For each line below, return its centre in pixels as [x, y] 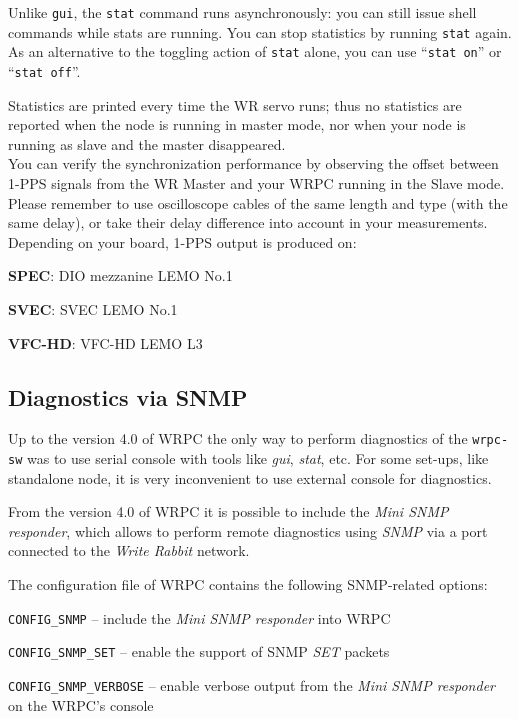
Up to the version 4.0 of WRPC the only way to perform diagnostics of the [238, 438]
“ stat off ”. [44, 70]
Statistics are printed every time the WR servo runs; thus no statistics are [235, 104]
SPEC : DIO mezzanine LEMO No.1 [120, 275]
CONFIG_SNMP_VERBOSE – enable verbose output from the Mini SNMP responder [251, 684]
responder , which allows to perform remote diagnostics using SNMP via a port [248, 530]
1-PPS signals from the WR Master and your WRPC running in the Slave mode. [256, 183]
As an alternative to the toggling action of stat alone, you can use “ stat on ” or [255, 51]
